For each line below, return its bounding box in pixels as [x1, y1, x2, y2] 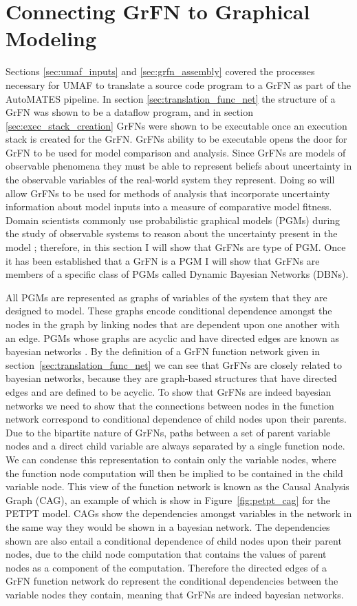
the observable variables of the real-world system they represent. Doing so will [6, 172, 335, 187]
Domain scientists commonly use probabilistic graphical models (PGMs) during [6, 212, 340, 227]
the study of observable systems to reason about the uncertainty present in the [6, 226, 338, 241]
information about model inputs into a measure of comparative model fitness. [6, 199, 332, 214]
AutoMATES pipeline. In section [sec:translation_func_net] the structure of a [6, 91, 336, 105]
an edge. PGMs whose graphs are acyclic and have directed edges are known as [6, 330, 339, 345]
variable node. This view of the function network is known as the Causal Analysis [6, 479, 349, 494]
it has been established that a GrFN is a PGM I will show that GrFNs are [6, 253, 320, 267]
